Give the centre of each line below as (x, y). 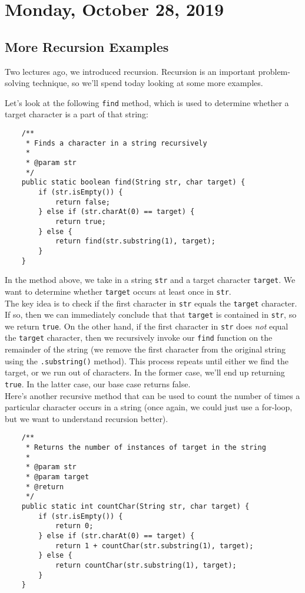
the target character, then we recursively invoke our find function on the (139, 337)
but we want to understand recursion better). (87, 418)
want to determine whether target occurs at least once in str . (118, 291)
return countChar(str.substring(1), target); (146, 565)
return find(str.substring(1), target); (135, 241)
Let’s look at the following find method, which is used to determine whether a (147, 102)
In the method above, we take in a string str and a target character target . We (150, 280)
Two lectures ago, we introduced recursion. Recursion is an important (130, 71)
